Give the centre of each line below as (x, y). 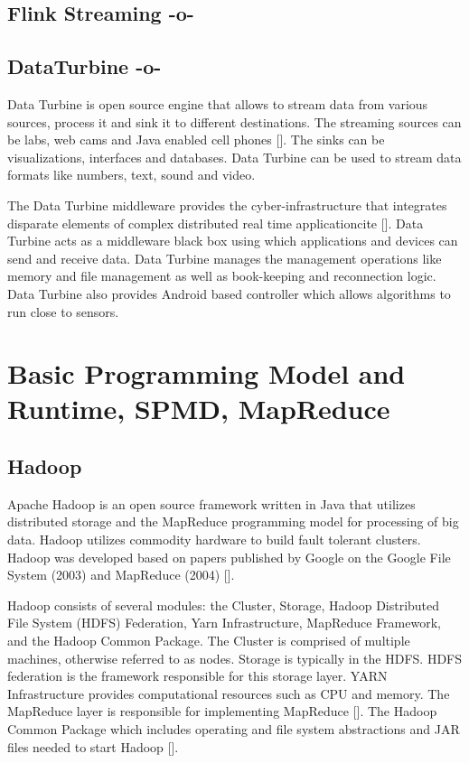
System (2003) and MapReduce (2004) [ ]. (121, 575)
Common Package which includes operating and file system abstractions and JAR (234, 729)
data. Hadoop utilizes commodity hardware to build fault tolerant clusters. (214, 540)
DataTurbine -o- (84, 66)
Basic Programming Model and (206, 373)
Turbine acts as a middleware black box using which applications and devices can (233, 241)
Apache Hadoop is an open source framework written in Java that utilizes (211, 503)
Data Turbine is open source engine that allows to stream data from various (218, 103)
